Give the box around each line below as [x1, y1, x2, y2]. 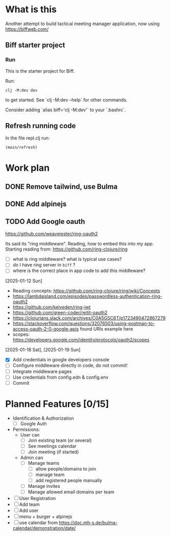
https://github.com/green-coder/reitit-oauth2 [12, 310, 108, 316]
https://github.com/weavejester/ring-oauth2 [5, 231, 98, 237]
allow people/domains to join [35, 465, 96, 472]
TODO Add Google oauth [5, 217, 85, 226]
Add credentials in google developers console [12, 357, 110, 363]
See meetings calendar [28, 443, 77, 449]
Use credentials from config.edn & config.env [12, 374, 109, 380]
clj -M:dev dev [5, 88, 38, 93]
